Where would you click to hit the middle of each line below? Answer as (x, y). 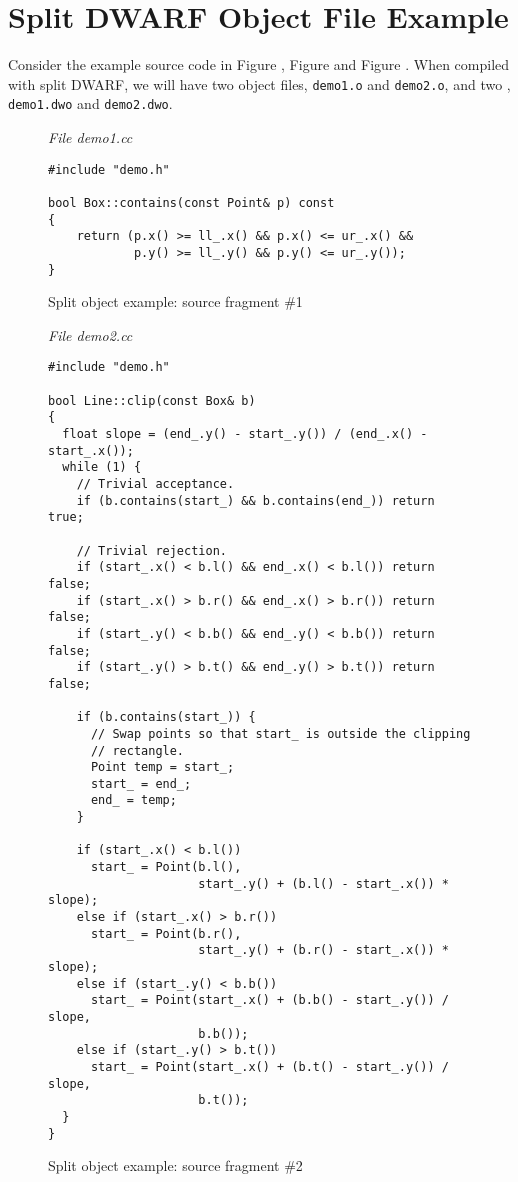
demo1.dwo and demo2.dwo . (90, 103)
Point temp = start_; (162, 767)
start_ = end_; (141, 783)
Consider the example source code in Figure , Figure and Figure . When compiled (259, 64)
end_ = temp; (133, 800)
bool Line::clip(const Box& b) (152, 400)
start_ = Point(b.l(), (166, 867)
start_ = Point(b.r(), (166, 933)
